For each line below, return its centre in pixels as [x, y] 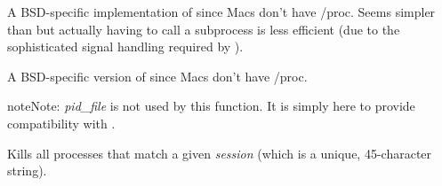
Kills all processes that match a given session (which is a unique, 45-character [220, 153]
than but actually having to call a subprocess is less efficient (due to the [204, 29]
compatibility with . [61, 123]
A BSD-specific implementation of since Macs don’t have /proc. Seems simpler [221, 12]
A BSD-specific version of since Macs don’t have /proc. [157, 76]
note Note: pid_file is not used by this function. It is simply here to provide [211, 106]
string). [27, 170]
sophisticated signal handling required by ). [125, 46]
